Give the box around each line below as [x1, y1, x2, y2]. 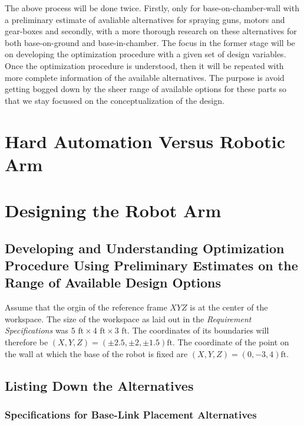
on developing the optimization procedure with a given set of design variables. [5, 48, 286, 60]
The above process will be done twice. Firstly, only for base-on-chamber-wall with [5, 2, 299, 14]
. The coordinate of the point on [172, 336, 289, 348]
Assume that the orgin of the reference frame [5, 301, 167, 313]
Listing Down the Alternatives [5, 376, 194, 394]
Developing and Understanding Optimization [5, 238, 285, 257]
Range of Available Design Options [5, 273, 222, 292]
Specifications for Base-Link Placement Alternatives [5, 407, 257, 421]
